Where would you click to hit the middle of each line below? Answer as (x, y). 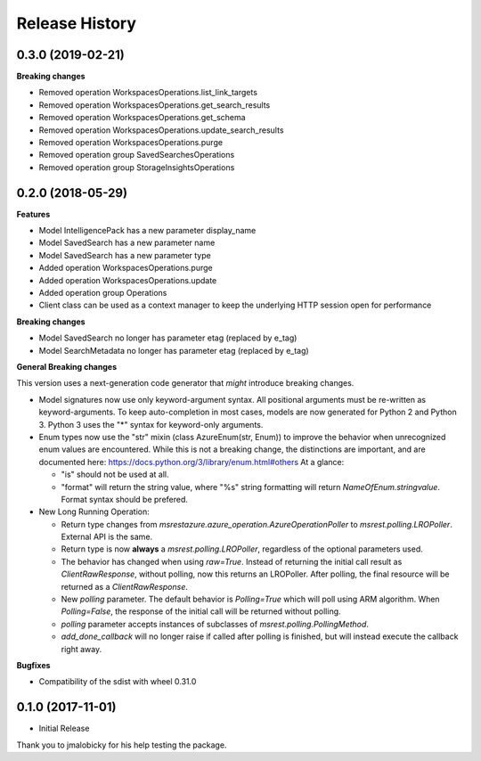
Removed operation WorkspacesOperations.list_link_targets (148, 93)
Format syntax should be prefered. (125, 499)
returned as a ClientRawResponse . (125, 586)
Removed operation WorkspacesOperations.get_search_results (155, 105)
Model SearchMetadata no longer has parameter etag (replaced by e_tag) (174, 350)
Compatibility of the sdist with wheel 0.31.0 (118, 682)
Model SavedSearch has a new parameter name (127, 243)
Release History (77, 23)
